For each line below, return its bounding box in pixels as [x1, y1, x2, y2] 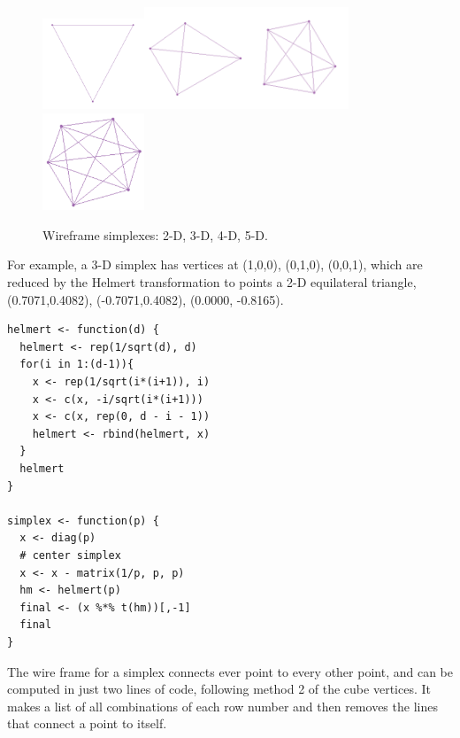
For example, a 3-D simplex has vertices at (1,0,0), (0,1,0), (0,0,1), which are [7, 255, 423, 274]
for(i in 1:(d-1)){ [19, 358, 134, 371]
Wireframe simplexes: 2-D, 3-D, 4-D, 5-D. [42, 225, 268, 244]
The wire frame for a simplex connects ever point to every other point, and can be [7, 662, 453, 680]
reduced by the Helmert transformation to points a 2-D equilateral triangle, [7, 273, 417, 291]
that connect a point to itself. [7, 714, 167, 733]
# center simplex [19, 548, 121, 562]
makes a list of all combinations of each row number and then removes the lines [7, 696, 438, 715]
